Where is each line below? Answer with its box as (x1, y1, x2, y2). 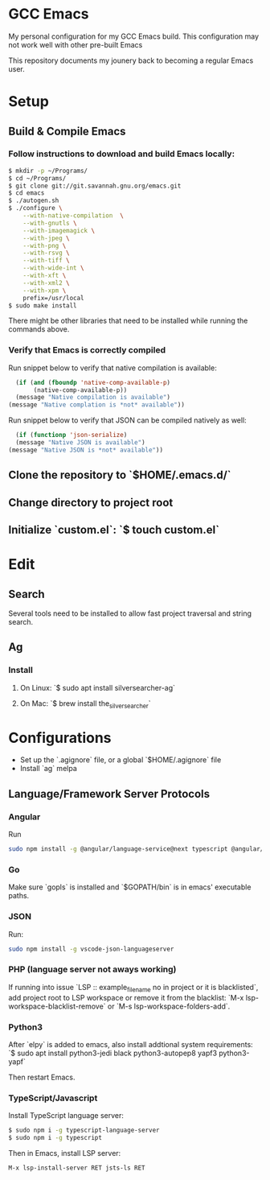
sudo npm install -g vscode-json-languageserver (8, 945, 174, 953)
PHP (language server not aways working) (8, 963, 177, 975)
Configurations (8, 728, 112, 747)
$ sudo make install (8, 301, 78, 310)
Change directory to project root (8, 496, 174, 510)
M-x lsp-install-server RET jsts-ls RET (8, 1164, 146, 1172)
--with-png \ (22, 241, 67, 250)
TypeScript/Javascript (8, 1092, 98, 1104)
